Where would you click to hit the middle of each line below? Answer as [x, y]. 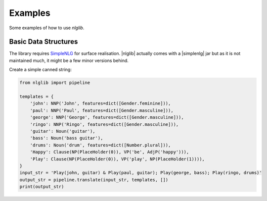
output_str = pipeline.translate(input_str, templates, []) [94, 180]
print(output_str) [42, 187]
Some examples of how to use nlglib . [47, 28]
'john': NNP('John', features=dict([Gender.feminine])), [100, 103]
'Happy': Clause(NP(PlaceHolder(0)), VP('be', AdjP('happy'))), [110, 152]
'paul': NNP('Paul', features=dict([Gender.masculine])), [102, 110]
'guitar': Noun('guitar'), [63, 131]
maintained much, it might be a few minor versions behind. [69, 60]
